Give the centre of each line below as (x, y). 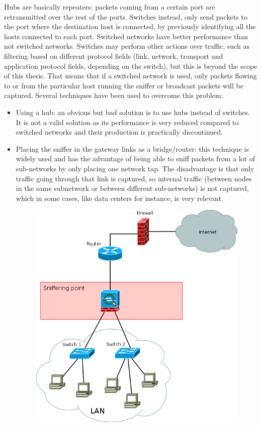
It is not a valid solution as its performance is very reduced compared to (127, 122)
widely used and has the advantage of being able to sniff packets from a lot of (135, 158)
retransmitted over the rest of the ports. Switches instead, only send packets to (126, 16)
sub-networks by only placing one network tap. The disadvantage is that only (135, 168)
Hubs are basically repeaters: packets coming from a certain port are (110, 7)
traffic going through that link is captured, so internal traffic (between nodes (134, 178)
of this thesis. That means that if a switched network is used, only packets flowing (130, 76)
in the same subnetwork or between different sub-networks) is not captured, (132, 188)
